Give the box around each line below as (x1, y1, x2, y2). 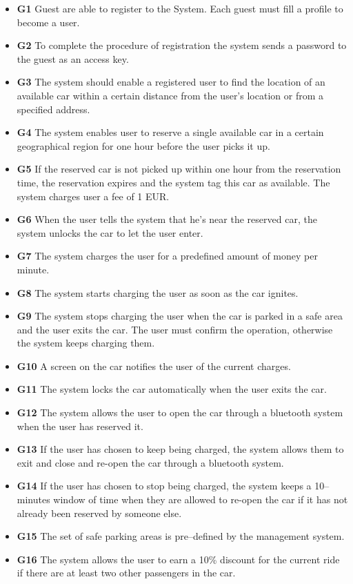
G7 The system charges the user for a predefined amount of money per (17, 249, 318, 263)
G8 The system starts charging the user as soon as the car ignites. (17, 285, 299, 300)
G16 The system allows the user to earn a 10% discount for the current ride (17, 552, 340, 566)
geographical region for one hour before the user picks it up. (17, 138, 270, 153)
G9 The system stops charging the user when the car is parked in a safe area (17, 309, 343, 323)
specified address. (17, 101, 90, 116)
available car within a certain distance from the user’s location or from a (17, 88, 323, 102)
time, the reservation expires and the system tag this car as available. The (17, 175, 330, 189)
